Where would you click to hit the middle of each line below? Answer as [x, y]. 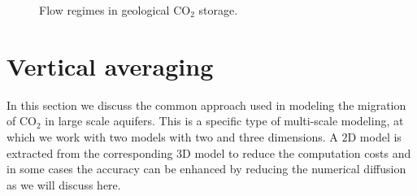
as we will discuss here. [64, 184]
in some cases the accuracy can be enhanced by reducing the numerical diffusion [206, 169]
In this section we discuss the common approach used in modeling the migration [206, 105]
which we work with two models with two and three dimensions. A [172, 136]
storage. [218, 10]
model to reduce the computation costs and [303, 152]
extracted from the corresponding [90, 152]
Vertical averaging [110, 65]
